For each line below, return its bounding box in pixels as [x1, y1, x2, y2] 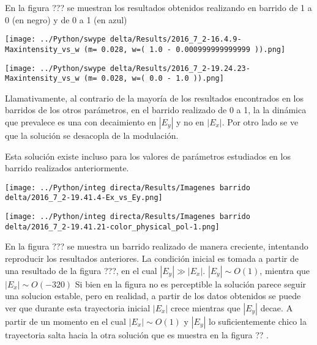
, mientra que [259, 264, 310, 276]
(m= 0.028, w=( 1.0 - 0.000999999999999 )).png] [83, 45, 286, 54]
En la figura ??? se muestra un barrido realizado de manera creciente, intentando [5, 240, 308, 253]
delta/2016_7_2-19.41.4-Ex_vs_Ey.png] [5, 193, 163, 202]
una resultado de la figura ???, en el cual [5, 264, 157, 276]
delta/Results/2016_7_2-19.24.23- [110, 64, 250, 73]
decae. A [260, 301, 293, 314]
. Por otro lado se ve [222, 116, 299, 128]
